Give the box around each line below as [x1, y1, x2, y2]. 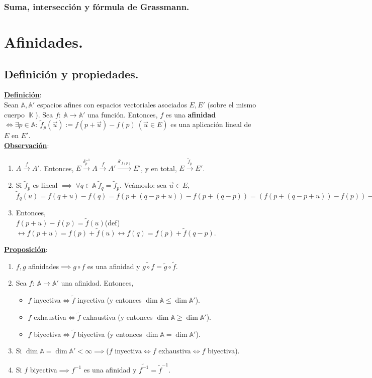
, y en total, [140, 163, 177, 173]
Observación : [4, 140, 49, 151]
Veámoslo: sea [124, 180, 167, 190]
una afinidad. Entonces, [61, 278, 134, 288]
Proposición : [4, 243, 48, 254]
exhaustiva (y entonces [83, 311, 153, 322]
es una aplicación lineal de [170, 119, 251, 130]
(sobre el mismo [207, 99, 256, 110]
